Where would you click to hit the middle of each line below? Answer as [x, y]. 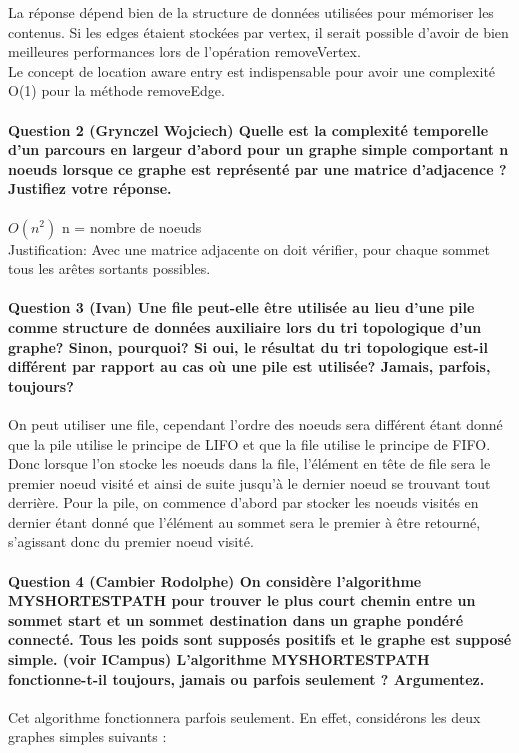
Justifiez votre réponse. [90, 188]
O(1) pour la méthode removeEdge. [116, 90]
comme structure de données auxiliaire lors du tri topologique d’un [245, 326]
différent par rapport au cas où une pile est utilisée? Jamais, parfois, [249, 366]
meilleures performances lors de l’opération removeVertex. [184, 51]
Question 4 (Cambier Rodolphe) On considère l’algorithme [215, 580]
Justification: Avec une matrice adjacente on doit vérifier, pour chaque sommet [249, 248]
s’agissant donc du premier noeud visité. [131, 541]
